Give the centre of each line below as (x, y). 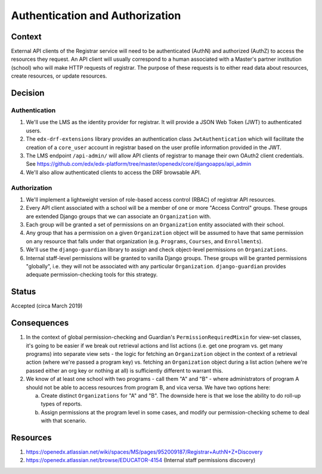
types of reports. (61, 404)
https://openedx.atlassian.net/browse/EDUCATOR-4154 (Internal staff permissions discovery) (141, 460)
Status (24, 292)
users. (34, 131)
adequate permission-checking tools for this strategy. (92, 275)
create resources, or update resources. (59, 76)
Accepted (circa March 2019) (47, 306)
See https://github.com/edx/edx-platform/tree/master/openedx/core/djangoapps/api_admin (139, 164)
